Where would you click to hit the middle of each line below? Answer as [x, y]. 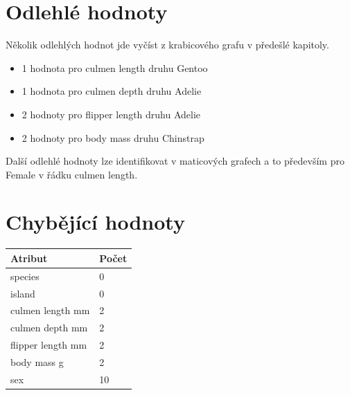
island [23, 293]
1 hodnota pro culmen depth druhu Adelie [112, 91]
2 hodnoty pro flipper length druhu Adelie [111, 114]
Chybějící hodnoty [95, 222]
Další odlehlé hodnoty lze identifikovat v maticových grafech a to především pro [175, 161]
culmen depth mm [49, 328]
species [25, 276]
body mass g [37, 361]
